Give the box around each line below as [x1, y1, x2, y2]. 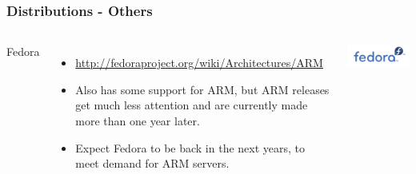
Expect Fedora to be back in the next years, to [75, 139, 306, 156]
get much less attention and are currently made [75, 97, 308, 113]
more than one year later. [75, 113, 200, 129]
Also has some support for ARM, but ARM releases [75, 81, 330, 97]
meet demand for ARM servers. [75, 155, 230, 172]
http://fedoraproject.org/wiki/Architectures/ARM [75, 54, 323, 71]
